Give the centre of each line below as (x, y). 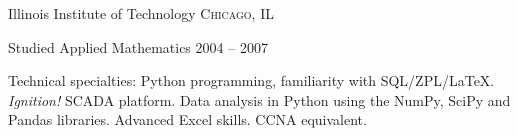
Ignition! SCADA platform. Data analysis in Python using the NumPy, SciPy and (259, 99)
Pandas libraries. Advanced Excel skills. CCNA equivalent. (187, 119)
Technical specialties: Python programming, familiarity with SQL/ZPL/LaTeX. (251, 80)
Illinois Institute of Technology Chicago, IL (141, 13)
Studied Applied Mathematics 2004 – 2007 (138, 46)
